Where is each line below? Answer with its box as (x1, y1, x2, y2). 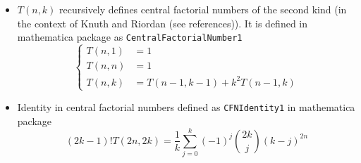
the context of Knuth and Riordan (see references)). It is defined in (17, 15, 308, 30)
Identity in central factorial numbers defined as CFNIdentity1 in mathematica (17, 99, 355, 114)
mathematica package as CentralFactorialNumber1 (17, 30, 243, 44)
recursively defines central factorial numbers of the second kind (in (59, 2, 347, 16)
